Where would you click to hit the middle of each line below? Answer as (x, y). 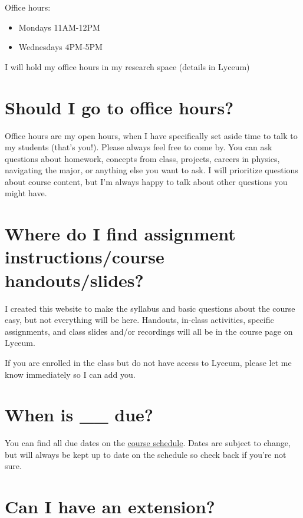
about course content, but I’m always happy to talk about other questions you (146, 181)
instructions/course (85, 257)
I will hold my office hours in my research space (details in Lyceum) (127, 66)
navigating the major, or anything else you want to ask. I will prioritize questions (151, 170)
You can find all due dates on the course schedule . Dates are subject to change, (148, 443)
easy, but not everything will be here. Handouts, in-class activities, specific (139, 320)
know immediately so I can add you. (70, 374)
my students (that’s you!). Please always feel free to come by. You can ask (139, 147)
